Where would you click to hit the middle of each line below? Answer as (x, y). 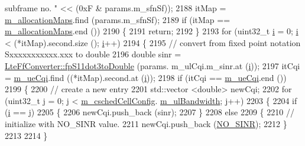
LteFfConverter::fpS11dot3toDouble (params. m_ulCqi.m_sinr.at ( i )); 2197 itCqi (152, 65)
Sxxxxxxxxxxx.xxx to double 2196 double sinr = (93, 54)
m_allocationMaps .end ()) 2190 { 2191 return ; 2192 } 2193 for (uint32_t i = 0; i (152, 31)
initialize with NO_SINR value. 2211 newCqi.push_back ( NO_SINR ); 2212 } (146, 123)
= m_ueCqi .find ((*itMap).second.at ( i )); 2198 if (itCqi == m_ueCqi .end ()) (146, 77)
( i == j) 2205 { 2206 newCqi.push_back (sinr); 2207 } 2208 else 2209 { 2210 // (150, 112)
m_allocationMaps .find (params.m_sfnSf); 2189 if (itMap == (118, 19)
